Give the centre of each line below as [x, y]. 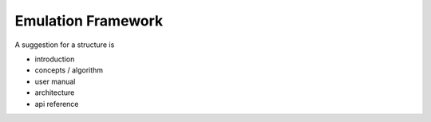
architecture [55, 92]
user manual [55, 81]
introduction [55, 59]
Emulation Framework [89, 21]
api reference [57, 104]
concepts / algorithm [69, 70]
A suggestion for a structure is [65, 45]
